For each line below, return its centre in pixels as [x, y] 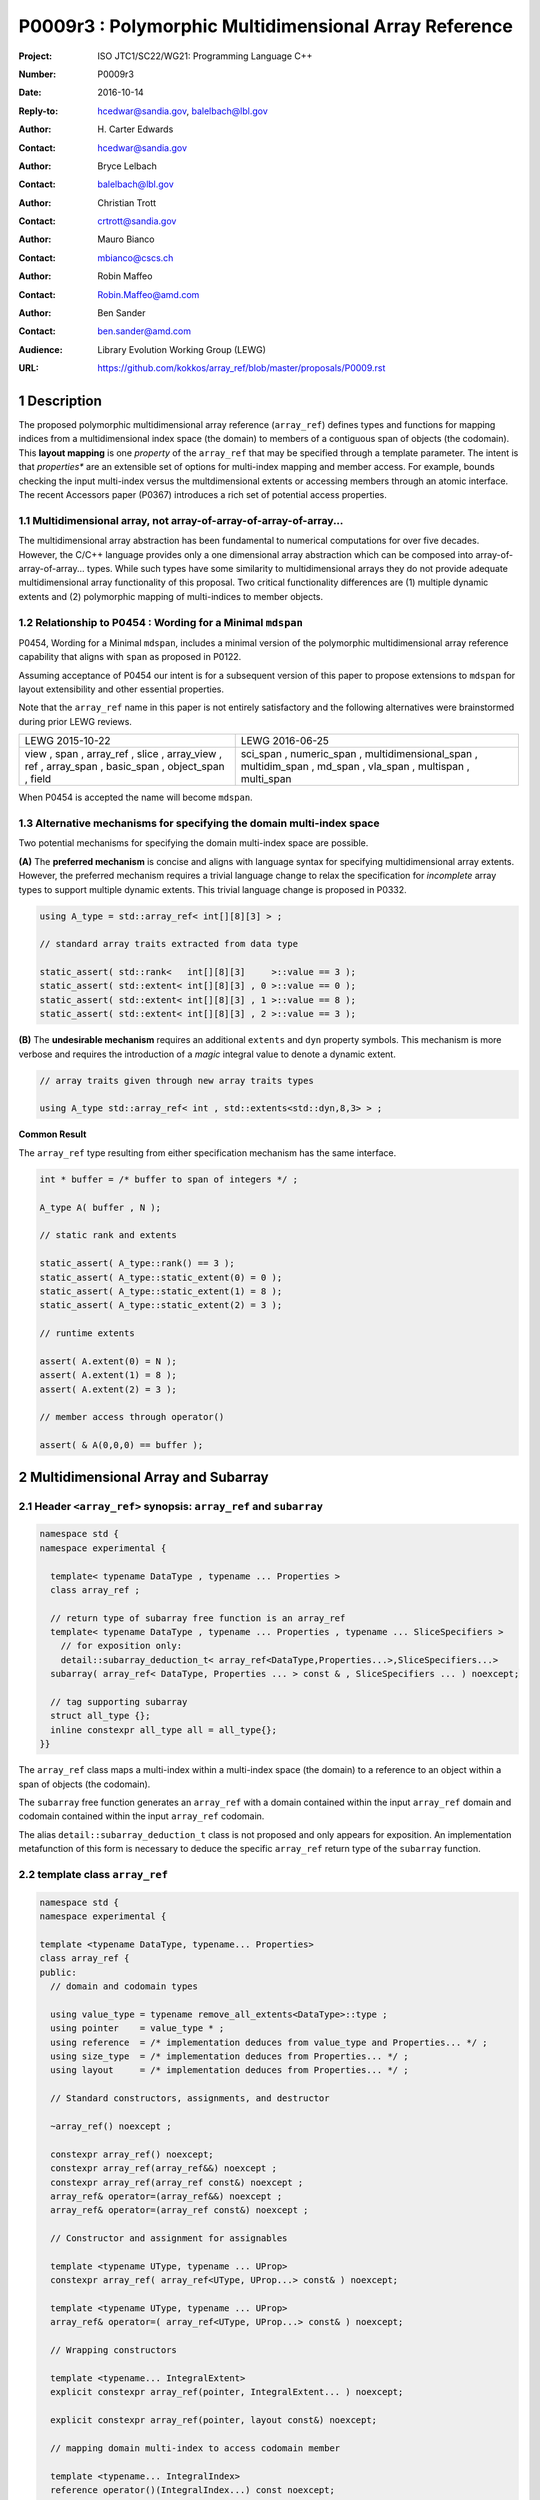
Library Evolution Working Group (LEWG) [182, 349]
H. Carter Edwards [135, 129]
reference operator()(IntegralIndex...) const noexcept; [192, 2490]
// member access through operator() [132, 1417]
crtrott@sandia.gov [137, 221]
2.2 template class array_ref [93, 1874]
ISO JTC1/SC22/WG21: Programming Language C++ [205, 56]
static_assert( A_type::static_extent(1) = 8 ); [161, 1291]
